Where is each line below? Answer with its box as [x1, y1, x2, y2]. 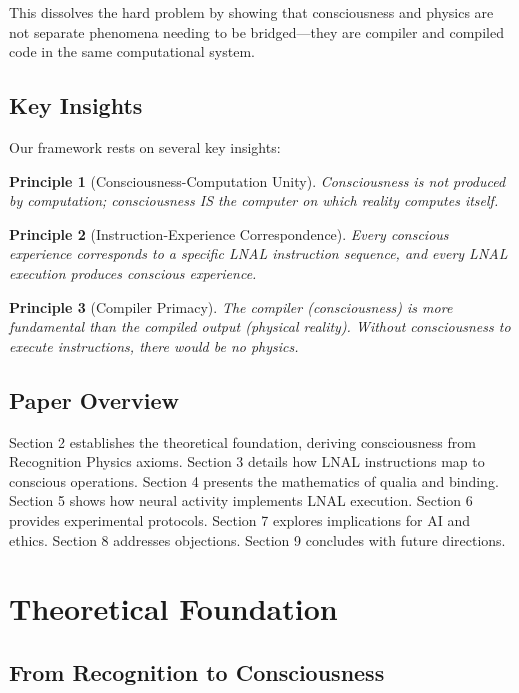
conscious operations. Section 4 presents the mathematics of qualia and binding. [9, 470, 499, 491]
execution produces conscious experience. [9, 262, 257, 283]
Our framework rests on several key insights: [9, 136, 281, 157]
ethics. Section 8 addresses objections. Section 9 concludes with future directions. [9, 529, 506, 550]
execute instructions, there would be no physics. [9, 335, 299, 356]
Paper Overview [9, 384, 179, 415]
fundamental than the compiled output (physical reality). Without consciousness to [9, 316, 511, 337]
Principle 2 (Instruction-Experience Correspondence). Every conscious [9, 223, 449, 244]
